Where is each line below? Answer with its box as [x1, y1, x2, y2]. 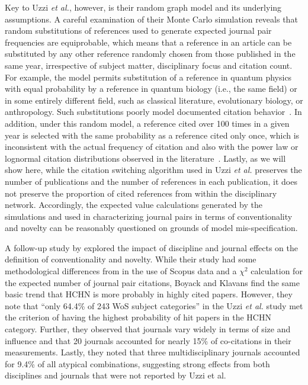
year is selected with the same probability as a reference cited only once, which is [5, 129, 300, 141]
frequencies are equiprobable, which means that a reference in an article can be [5, 36, 292, 48]
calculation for [251, 265, 303, 277]
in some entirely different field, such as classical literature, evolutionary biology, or [5, 94, 303, 106]
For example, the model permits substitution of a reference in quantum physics [5, 70, 292, 83]
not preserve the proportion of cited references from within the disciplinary [5, 187, 277, 199]
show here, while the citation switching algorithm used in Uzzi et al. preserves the [5, 163, 302, 176]
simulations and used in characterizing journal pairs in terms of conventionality [5, 210, 293, 222]
